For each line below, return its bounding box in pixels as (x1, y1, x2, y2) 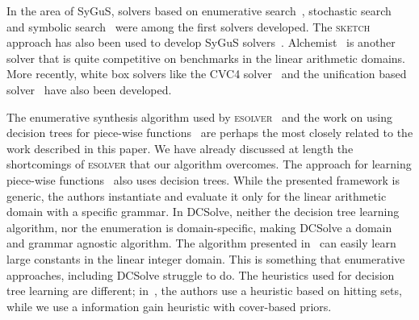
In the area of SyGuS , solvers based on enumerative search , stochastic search (6, 2, 392, 19)
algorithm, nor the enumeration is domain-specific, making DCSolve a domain (6, 218, 392, 235)
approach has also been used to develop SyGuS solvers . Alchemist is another (6, 34, 396, 51)
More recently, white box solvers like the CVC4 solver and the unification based (6, 65, 407, 82)
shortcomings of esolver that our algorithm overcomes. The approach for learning (6, 156, 412, 172)
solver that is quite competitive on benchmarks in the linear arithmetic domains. (6, 49, 405, 66)
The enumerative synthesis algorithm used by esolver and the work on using (6, 108, 392, 125)
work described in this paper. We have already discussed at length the (6, 139, 354, 156)
